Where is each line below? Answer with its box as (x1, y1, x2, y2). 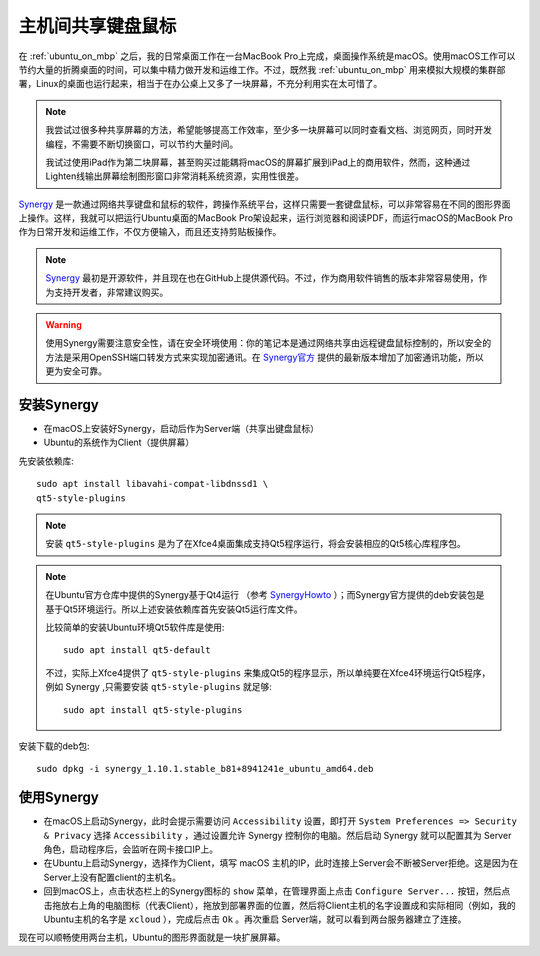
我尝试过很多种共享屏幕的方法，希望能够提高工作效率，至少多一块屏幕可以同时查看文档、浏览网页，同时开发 (45, 124, 492, 136)
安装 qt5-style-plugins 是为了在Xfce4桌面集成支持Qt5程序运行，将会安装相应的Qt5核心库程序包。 (45, 538, 466, 550)
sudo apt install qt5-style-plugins (63, 704, 243, 715)
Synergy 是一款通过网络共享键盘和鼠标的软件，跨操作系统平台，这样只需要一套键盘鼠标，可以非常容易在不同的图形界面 (18, 198, 511, 210)
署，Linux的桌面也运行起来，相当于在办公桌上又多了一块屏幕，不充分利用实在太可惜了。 (18, 78, 383, 90)
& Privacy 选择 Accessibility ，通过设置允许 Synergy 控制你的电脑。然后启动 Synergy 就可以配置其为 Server (43, 829, 512, 841)
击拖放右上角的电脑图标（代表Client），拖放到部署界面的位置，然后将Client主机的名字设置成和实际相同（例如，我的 (43, 899, 517, 911)
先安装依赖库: (18, 455, 75, 467)
